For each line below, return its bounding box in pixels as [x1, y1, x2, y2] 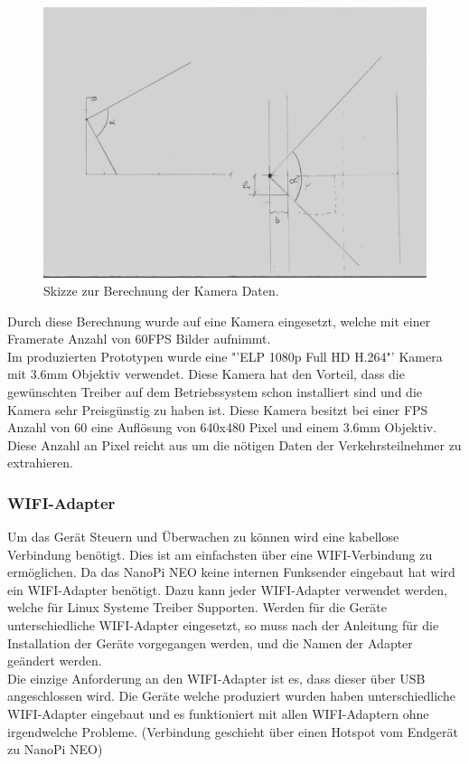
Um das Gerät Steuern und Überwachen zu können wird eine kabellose [7, 527, 399, 546]
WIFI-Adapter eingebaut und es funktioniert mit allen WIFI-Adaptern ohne [7, 704, 429, 723]
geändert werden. [7, 651, 102, 670]
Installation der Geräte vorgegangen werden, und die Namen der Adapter [7, 633, 413, 652]
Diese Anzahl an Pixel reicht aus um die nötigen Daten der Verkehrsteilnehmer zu [7, 435, 462, 454]
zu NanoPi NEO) [7, 740, 103, 759]
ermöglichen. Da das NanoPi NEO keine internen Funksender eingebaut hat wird [7, 562, 455, 581]
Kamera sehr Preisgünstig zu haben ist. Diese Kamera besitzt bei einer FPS [7, 400, 428, 419]
